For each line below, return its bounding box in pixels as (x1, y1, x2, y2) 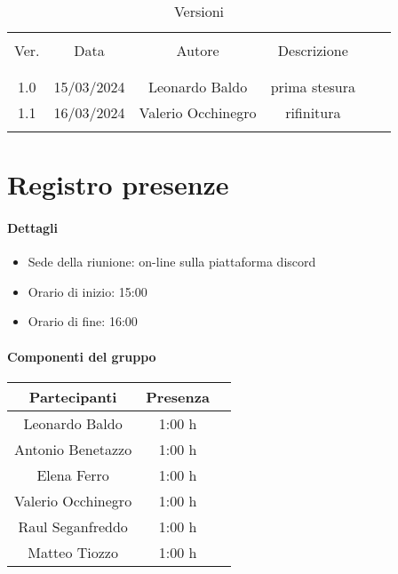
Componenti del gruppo (7, 347, 156, 365)
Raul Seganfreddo (18, 515, 128, 537)
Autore (176, 40, 219, 60)
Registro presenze (7, 166, 229, 203)
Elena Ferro (36, 464, 109, 485)
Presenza (146, 386, 210, 407)
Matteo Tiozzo (28, 541, 118, 562)
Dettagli (7, 218, 59, 236)
